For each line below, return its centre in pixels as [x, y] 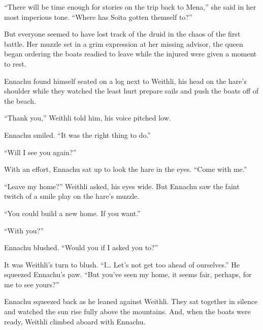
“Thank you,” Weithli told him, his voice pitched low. [88, 118]
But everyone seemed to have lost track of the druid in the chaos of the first [122, 34]
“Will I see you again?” [40, 152]
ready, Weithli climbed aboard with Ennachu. [75, 321]
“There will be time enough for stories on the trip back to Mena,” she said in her [130, 7]
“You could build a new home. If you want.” [72, 213]
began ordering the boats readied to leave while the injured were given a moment [130, 54]
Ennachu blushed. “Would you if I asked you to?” [81, 247]
